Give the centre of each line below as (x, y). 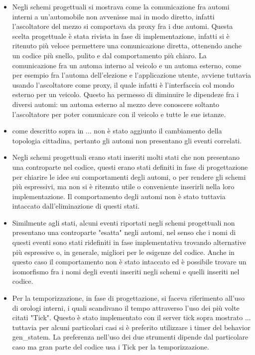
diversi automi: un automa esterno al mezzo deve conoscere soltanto (116, 104)
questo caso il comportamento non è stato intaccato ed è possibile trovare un (129, 262)
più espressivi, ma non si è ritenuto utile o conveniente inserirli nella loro (123, 186)
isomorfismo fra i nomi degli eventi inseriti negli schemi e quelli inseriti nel (126, 271)
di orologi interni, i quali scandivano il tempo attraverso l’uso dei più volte (126, 307)
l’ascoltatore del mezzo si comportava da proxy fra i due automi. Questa (123, 26)
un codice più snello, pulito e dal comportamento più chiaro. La (109, 55)
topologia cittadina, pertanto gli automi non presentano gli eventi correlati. (127, 140)
